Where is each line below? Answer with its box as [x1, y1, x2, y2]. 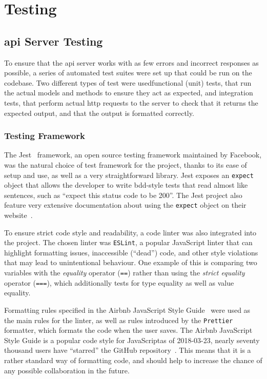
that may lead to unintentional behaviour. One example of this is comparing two [4, 257, 257, 268]
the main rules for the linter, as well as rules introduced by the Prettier [4, 314, 233, 325]
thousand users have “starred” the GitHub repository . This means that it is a [4, 345, 251, 355]
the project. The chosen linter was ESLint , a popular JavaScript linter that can [4, 237, 253, 248]
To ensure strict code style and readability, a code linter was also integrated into [4, 227, 257, 237]
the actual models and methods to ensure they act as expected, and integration [4, 87, 253, 98]
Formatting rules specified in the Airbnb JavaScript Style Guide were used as [4, 304, 251, 315]
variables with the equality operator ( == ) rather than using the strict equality [4, 267, 245, 278]
